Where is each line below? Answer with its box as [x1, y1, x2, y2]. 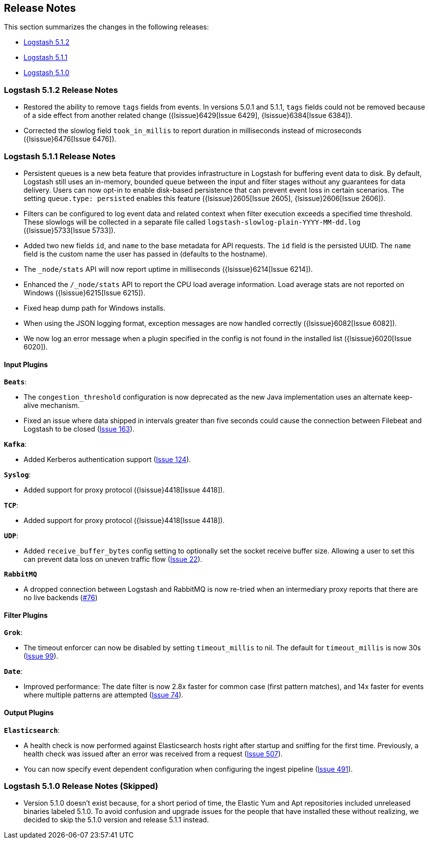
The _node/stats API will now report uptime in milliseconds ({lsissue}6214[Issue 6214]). [24, 264, 313, 273]
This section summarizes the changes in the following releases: [4, 23, 209, 31]
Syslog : [4, 470, 31, 479]
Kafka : [4, 440, 27, 449]
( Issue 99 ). [24, 652, 58, 661]
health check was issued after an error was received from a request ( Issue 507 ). [24, 749, 283, 758]
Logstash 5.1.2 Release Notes [4, 85, 118, 95]
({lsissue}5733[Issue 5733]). [24, 226, 116, 234]
